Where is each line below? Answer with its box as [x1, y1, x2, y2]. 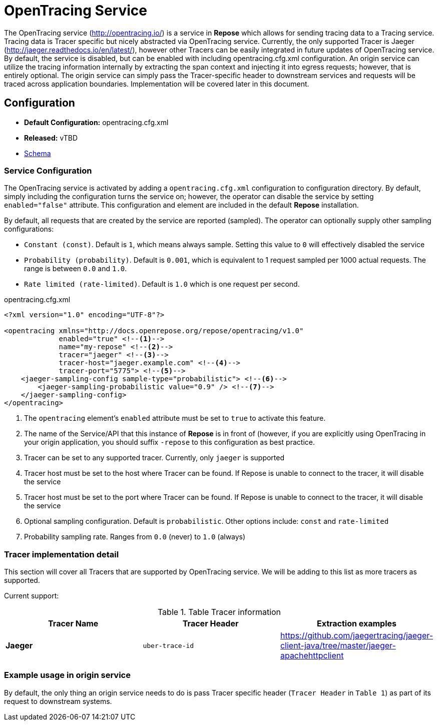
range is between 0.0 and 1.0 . [24, 264, 127, 273]
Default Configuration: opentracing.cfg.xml [24, 118, 169, 127]
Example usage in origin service [4, 670, 131, 680]
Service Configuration [4, 165, 92, 176]
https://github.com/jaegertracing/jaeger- [280, 630, 433, 641]
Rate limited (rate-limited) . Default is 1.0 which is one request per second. [24, 280, 300, 289]
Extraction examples [316, 618, 397, 629]
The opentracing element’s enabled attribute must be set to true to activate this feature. [24, 414, 326, 423]
